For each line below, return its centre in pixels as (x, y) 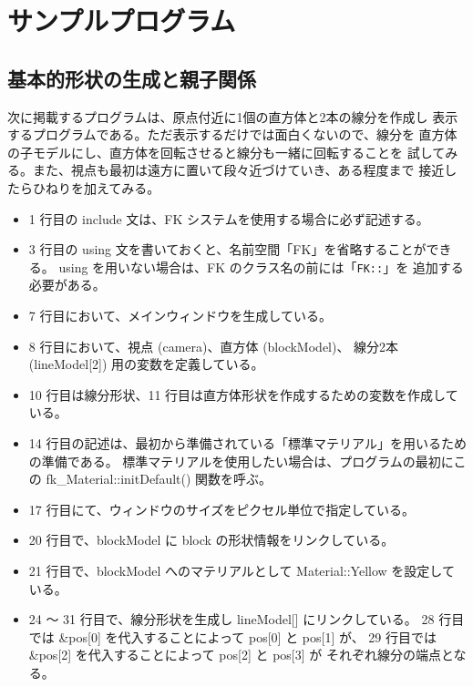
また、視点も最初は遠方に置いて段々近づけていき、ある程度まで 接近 (238, 170)
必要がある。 (67, 285)
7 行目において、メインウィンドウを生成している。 (180, 315)
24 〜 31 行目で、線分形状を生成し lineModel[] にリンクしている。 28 (231, 619)
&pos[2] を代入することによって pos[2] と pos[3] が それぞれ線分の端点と (241, 655)
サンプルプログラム (122, 21)
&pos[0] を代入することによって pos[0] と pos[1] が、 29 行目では (248, 636)
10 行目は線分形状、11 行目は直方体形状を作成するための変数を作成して (243, 394)
